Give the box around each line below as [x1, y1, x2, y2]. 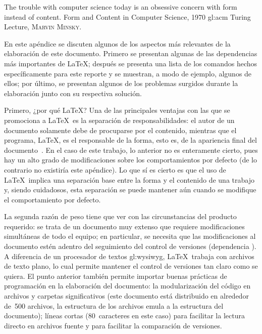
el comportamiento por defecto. [4, 194, 101, 204]
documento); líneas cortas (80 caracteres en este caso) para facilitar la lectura [4, 310, 245, 321]
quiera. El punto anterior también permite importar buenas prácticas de [4, 270, 227, 281]
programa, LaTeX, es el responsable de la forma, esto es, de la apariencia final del [4, 135, 257, 145]
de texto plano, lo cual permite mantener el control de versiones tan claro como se [4, 261, 258, 271]
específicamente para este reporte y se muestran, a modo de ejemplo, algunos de [4, 68, 252, 78]
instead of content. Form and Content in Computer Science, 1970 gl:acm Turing [4, 11, 251, 22]
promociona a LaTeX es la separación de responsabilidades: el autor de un [4, 114, 235, 125]
